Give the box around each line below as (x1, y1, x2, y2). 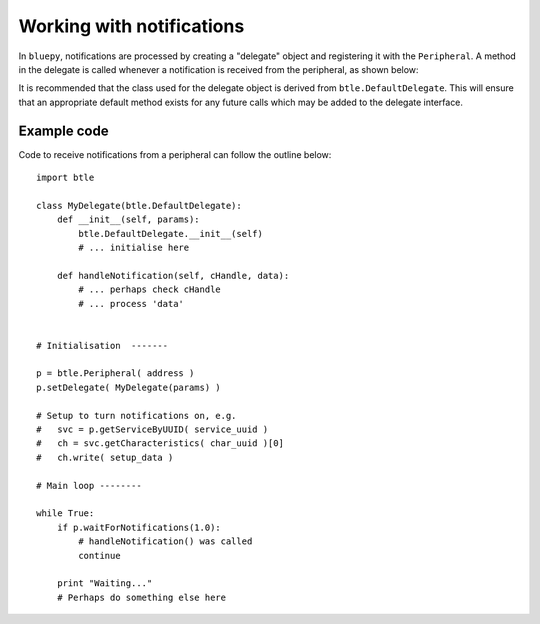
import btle (36, 172, 95, 184)
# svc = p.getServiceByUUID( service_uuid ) (36, 424, 269, 435)
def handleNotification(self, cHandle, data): (56, 270, 290, 281)
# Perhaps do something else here (56, 591, 227, 603)
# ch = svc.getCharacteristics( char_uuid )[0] (36, 438, 285, 449)
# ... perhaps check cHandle (78, 284, 222, 295)
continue (78, 550, 121, 561)
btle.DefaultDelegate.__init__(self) (78, 228, 264, 239)
